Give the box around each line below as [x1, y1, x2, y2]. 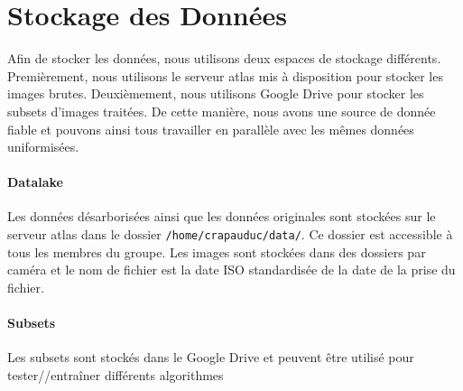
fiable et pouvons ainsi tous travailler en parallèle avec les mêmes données [7, 119, 414, 138]
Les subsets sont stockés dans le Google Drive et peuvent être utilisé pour [7, 348, 414, 367]
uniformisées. [7, 137, 79, 156]
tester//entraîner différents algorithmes [7, 365, 224, 384]
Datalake [7, 172, 63, 191]
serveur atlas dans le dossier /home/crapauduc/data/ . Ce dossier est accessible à [7, 225, 453, 244]
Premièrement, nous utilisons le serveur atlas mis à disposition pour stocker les [7, 66, 443, 85]
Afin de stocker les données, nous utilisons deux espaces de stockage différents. [7, 49, 441, 68]
